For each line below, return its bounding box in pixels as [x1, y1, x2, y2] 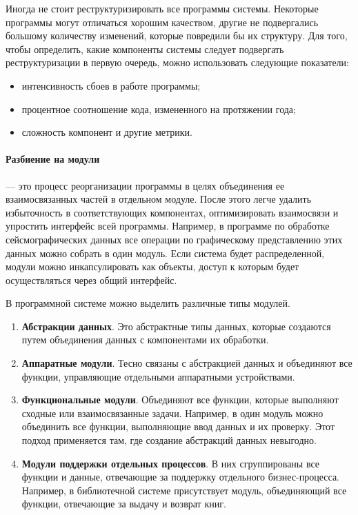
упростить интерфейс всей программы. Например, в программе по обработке [6, 219, 330, 233]
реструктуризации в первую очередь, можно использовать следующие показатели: [6, 55, 349, 70]
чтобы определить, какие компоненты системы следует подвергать [6, 41, 284, 56]
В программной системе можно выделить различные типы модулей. [6, 296, 290, 310]
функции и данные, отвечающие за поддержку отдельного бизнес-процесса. [21, 469, 340, 484]
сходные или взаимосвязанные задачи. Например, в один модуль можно [21, 405, 324, 420]
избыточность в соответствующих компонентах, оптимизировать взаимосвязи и [6, 205, 339, 219]
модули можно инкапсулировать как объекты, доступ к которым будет [6, 259, 299, 274]
